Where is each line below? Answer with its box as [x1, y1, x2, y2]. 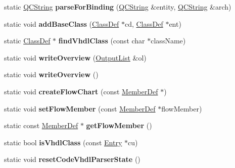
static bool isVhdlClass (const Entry [4, 137, 122, 147]
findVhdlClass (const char [58, 35, 145, 46]
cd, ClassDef [124, 18, 163, 29]
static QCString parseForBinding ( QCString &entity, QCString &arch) [4, 2, 231, 12]
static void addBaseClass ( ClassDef [4, 18, 119, 29]
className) [151, 35, 186, 46]
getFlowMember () [86, 120, 152, 131]
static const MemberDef [4, 120, 78, 131]
